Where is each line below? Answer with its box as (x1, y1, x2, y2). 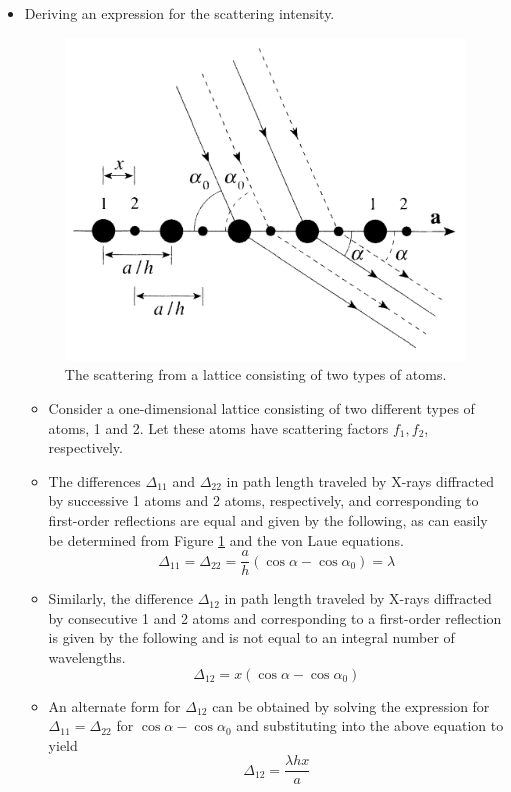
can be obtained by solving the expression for (212, 695, 490, 716)
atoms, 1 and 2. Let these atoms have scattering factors (48, 417, 389, 438)
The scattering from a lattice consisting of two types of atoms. (64, 364, 447, 385)
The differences (48, 470, 141, 491)
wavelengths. (48, 646, 126, 667)
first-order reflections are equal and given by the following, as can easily (48, 509, 488, 530)
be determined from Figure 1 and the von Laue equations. (48, 529, 404, 550)
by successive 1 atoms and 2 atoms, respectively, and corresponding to (48, 490, 479, 511)
